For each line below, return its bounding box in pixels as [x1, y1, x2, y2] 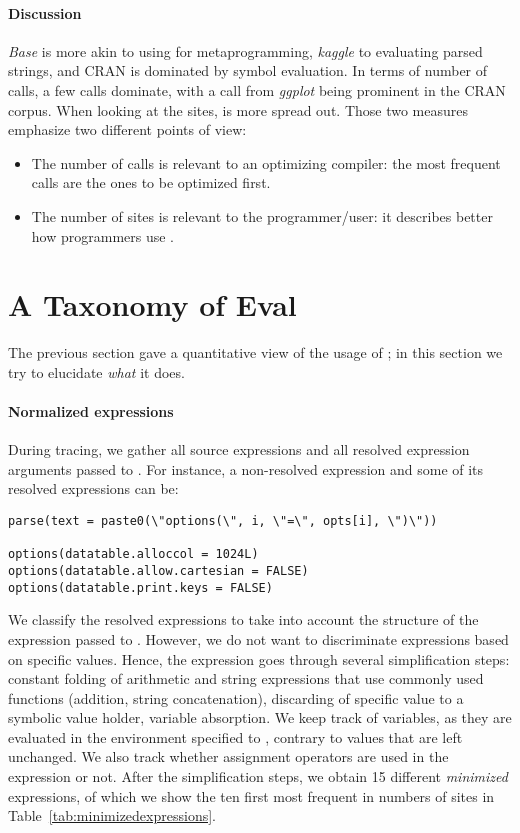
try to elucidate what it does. [8, 361, 185, 382]
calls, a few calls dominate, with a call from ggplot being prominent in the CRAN [8, 79, 506, 100]
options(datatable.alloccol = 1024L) [8, 547, 259, 562]
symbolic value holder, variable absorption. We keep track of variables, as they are [8, 707, 512, 728]
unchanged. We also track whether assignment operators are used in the [8, 746, 449, 767]
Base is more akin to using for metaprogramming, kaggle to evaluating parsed [8, 40, 483, 61]
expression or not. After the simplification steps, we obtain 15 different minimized [8, 766, 508, 787]
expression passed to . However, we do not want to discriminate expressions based [8, 628, 509, 649]
